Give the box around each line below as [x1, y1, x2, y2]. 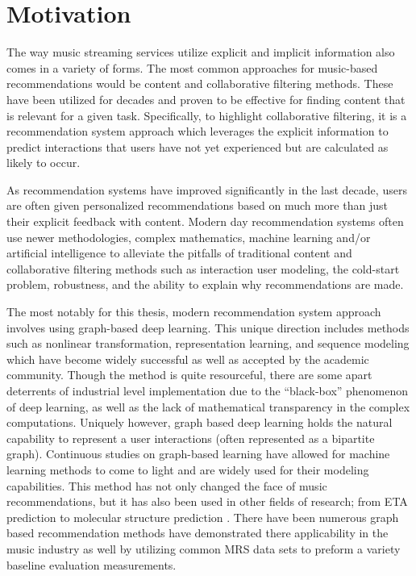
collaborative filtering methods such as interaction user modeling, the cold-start [6, 260, 400, 277]
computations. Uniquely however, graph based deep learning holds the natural [6, 414, 393, 431]
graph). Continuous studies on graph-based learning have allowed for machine [6, 445, 390, 462]
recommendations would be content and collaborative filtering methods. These [6, 75, 393, 92]
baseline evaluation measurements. [6, 556, 177, 573]
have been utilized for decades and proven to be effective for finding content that [6, 90, 406, 107]
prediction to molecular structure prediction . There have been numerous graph [6, 508, 399, 525]
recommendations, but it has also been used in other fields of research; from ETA [6, 493, 408, 510]
